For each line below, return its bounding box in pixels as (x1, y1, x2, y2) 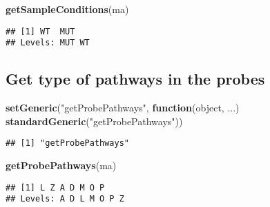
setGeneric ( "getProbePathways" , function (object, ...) (6, 100, 240, 115)
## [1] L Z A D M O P (6, 182, 105, 193)
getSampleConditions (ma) (6, 2, 129, 16)
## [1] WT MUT (6, 26, 75, 36)
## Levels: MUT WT (6, 38, 90, 48)
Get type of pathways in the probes (6, 68, 265, 89)
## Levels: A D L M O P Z (6, 194, 124, 204)
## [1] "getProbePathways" (6, 138, 129, 149)
